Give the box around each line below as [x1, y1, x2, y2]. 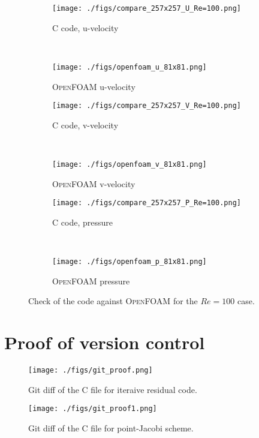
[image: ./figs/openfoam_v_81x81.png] [52, 160, 207, 169]
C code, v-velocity [52, 118, 119, 131]
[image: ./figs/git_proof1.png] [28, 404, 157, 413]
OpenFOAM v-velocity [52, 177, 135, 190]
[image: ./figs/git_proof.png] [28, 366, 153, 374]
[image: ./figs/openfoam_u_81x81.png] [52, 62, 207, 71]
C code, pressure [52, 215, 113, 228]
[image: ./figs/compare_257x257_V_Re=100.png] [52, 101, 241, 110]
